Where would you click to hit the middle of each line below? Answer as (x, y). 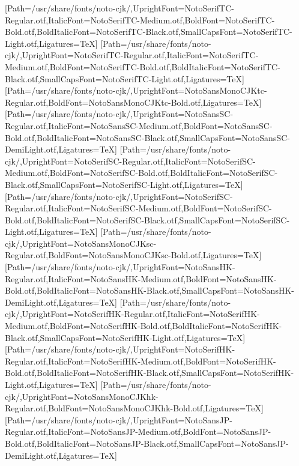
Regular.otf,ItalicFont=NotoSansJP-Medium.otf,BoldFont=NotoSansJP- (138, 431)
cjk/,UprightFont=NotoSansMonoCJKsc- (81, 243)
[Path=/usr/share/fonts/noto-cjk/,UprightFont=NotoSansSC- (119, 114)
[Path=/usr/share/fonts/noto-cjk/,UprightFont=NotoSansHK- (120, 267)
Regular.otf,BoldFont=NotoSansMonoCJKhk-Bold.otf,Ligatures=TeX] (134, 408)
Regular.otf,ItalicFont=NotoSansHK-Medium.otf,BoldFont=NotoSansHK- (141, 278)
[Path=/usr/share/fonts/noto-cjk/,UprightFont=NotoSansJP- (119, 419)
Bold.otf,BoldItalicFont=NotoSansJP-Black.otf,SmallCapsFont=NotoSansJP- (147, 443)
